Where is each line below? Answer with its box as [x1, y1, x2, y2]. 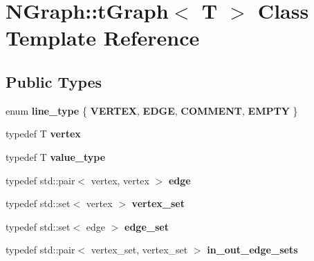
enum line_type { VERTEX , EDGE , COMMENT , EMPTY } [6, 103, 298, 117]
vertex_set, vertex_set [91, 242, 188, 257]
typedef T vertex [6, 126, 81, 141]
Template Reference [6, 23, 200, 52]
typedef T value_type [6, 149, 106, 164]
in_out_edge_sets [207, 242, 298, 257]
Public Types [6, 70, 102, 92]
